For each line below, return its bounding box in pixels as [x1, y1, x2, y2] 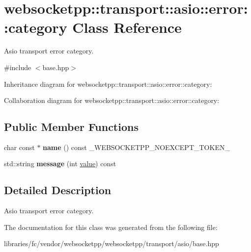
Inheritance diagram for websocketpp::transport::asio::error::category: [4, 78, 212, 89]
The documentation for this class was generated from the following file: [4, 222, 218, 232]
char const [4, 142, 35, 152]
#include [4, 62, 31, 72]
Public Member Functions [4, 119, 139, 134]
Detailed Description [4, 182, 112, 198]
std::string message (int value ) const [4, 158, 116, 169]
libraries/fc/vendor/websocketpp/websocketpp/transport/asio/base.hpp [4, 238, 219, 249]
